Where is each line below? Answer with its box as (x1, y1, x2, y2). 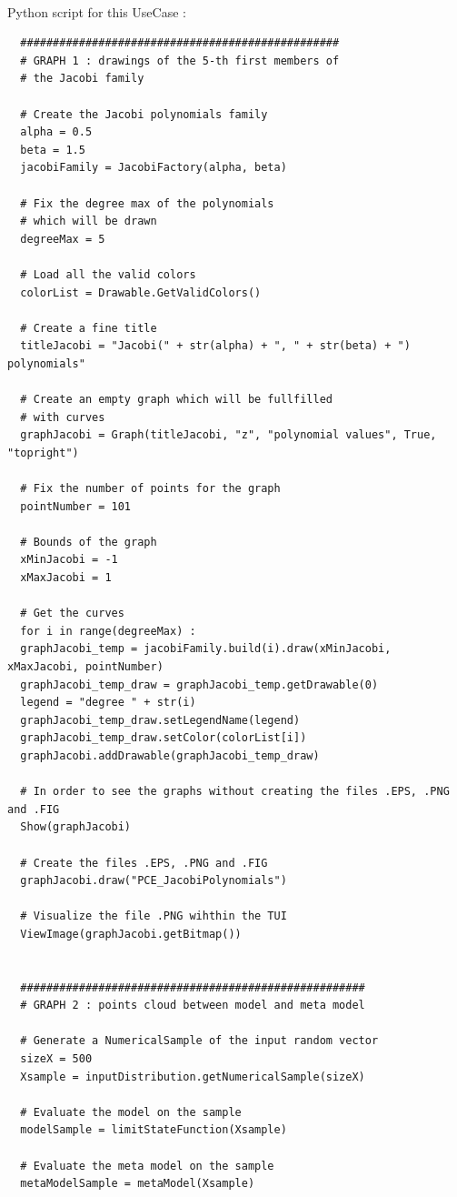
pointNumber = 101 (20, 499, 132, 513)
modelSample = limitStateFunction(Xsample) (20, 1123, 287, 1137)
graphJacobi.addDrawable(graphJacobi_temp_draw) (20, 749, 320, 762)
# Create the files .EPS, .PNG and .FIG (20, 856, 268, 870)
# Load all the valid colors (20, 267, 196, 281)
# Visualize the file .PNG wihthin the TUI (20, 910, 287, 923)
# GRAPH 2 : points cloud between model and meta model (20, 999, 365, 1012)
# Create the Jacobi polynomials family (20, 107, 268, 121)
